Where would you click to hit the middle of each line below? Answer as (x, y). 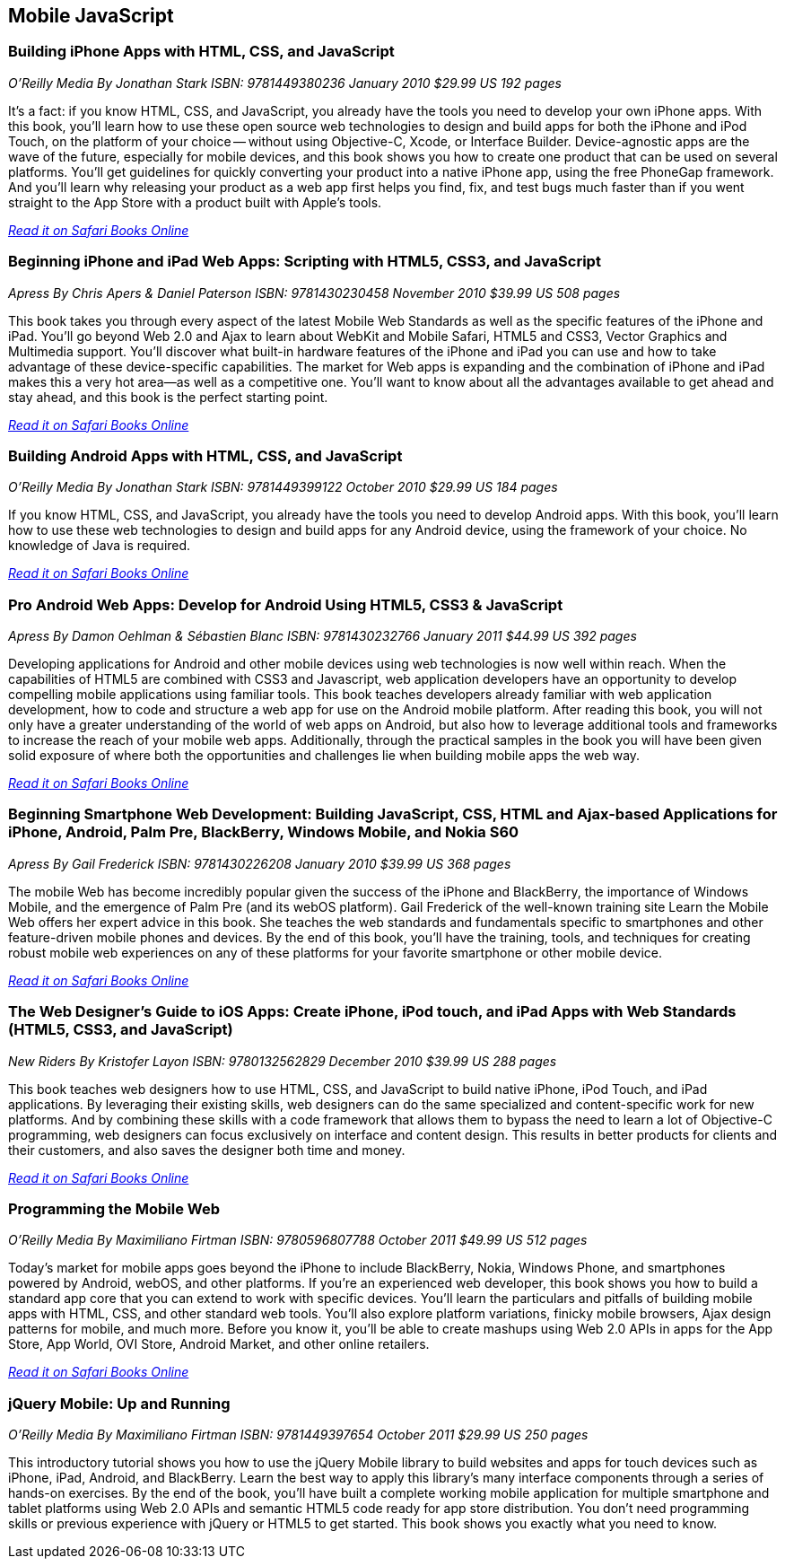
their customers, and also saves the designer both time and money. (207, 1150)
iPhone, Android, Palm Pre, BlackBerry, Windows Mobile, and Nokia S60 (264, 832)
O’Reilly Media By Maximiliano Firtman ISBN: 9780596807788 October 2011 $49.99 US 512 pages (298, 1240)
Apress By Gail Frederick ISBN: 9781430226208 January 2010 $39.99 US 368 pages (260, 863)
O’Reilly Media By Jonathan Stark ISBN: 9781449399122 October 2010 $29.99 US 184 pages (283, 487)
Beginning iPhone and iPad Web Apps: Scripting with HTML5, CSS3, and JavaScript (305, 262)
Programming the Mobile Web (114, 1208)
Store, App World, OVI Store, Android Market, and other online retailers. (219, 1344)
